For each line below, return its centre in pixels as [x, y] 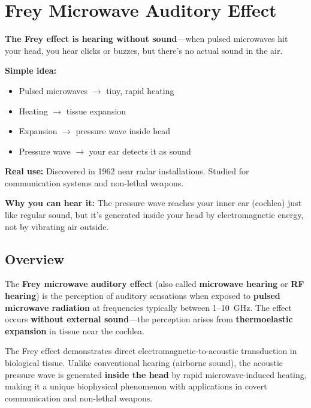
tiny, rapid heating [140, 90]
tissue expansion [96, 111]
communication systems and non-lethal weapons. [94, 182]
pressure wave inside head [123, 131]
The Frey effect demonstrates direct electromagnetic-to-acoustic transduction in [151, 351]
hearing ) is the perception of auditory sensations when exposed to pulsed [143, 296]
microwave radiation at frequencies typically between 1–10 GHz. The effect [148, 307]
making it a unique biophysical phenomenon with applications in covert [136, 386]
